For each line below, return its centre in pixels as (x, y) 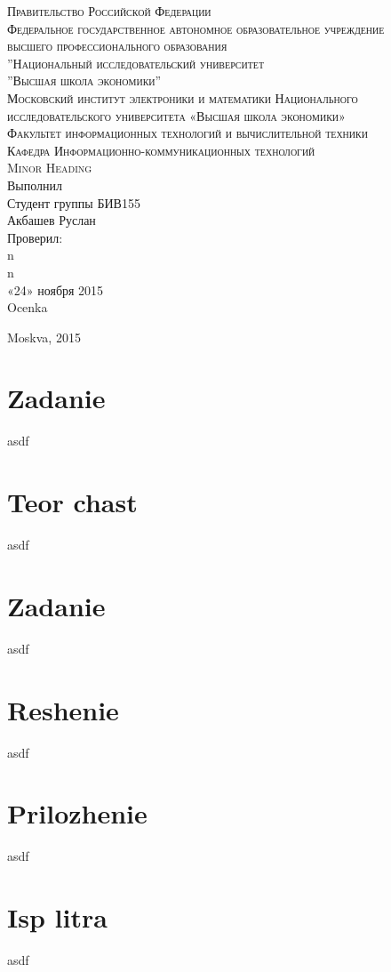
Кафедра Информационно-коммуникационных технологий (161, 150)
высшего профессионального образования (117, 46)
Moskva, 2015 (44, 337)
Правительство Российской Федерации (109, 11)
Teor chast (72, 502)
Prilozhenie (77, 813)
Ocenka (28, 307)
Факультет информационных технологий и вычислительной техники (188, 133)
